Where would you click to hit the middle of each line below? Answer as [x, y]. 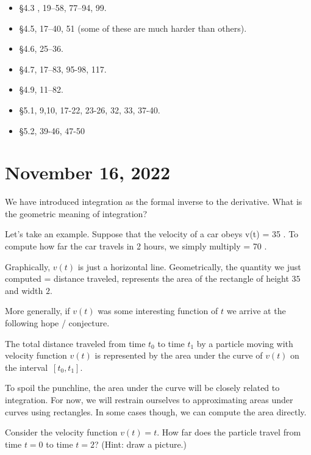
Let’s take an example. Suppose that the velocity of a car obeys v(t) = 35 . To [152, 234]
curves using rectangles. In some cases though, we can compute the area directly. [156, 411]
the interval [27, 367]
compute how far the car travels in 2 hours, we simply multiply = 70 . [136, 246]
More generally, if [38, 311]
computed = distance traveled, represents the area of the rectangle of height [147, 278]
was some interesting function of [158, 311]
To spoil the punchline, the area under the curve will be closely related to [142, 388]
